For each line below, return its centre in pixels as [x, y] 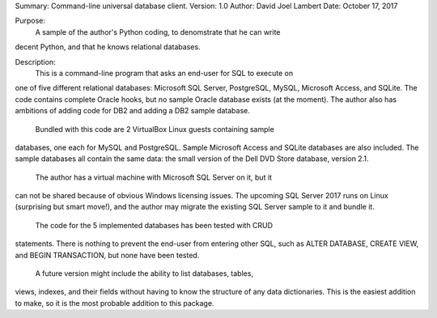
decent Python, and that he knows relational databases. [108, 47]
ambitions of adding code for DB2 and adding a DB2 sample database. [132, 111]
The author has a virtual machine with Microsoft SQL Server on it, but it [154, 177]
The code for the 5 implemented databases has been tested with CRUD [154, 225]
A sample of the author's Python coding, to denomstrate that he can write [158, 32]
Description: [35, 61]
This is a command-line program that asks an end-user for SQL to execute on [164, 73]
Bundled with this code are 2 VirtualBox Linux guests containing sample [155, 129]
